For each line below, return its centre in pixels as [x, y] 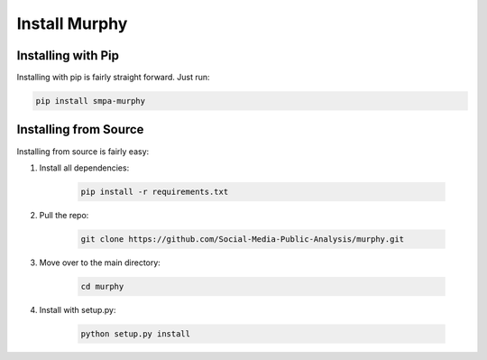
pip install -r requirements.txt [155, 191]
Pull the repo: [64, 215]
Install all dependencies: [84, 168]
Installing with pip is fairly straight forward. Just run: [114, 78]
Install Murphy [72, 23]
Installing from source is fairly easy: [83, 151]
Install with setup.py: [78, 309]
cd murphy [102, 286]
